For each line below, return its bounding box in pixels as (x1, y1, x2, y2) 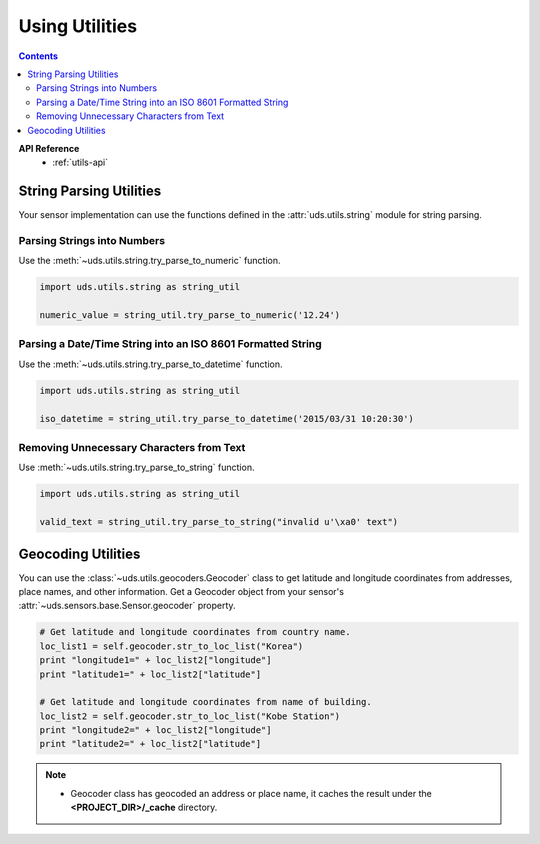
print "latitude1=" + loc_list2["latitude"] (39, 668, 262, 680)
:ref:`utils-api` (52, 156, 109, 169)
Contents (18, 50, 59, 62)
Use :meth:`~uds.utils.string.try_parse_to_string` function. (18, 461, 255, 474)
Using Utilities (18, 15, 138, 37)
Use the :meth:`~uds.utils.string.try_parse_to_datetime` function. (18, 358, 283, 370)
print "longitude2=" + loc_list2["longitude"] (39, 725, 272, 736)
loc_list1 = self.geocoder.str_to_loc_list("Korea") (39, 640, 304, 652)
